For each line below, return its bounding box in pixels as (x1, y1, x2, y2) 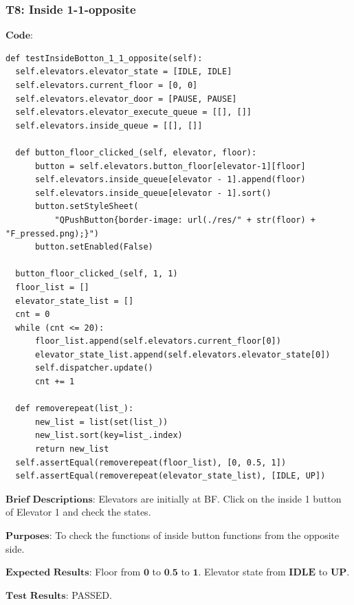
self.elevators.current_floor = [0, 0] (15, 80, 198, 90)
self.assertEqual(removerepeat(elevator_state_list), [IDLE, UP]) (15, 471, 326, 481)
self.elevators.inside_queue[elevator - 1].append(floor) (34, 175, 306, 185)
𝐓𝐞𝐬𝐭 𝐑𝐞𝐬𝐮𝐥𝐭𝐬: (5, 591, 69, 601)
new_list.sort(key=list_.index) (34, 430, 183, 441)
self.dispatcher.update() (34, 363, 153, 373)
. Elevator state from (198, 564, 286, 579)
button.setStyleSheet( (34, 201, 139, 212)
